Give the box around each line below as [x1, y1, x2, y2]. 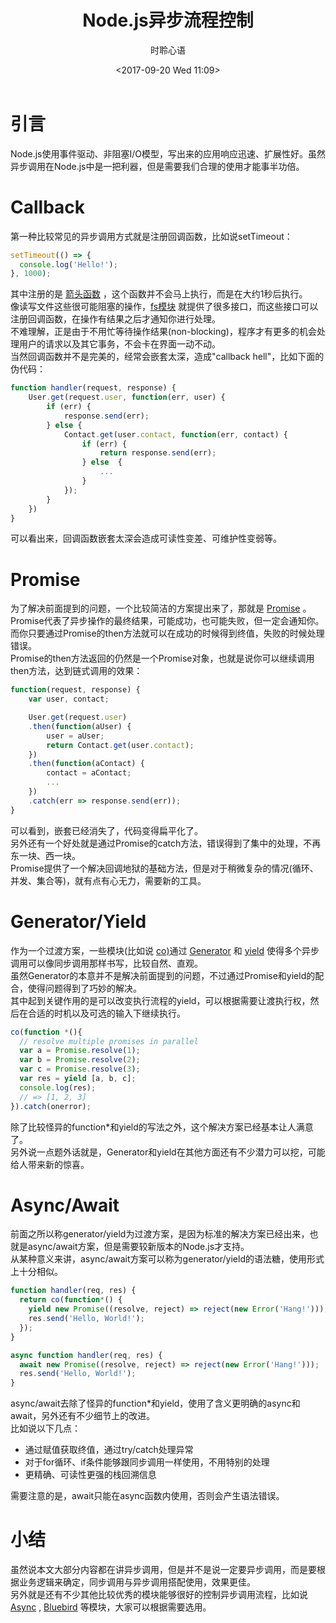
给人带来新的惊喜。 [10, 1158, 90, 1170]
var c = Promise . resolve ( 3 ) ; [19, 1064, 141, 1075]
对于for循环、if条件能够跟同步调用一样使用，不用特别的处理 [24, 1456, 270, 1468]
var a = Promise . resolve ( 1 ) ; [19, 1046, 141, 1056]
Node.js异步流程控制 [82, 9, 254, 32]
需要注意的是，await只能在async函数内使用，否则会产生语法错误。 [10, 1490, 285, 1502]
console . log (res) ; [19, 1082, 97, 1093]
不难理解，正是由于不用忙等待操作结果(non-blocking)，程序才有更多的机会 [10, 326, 317, 338]
